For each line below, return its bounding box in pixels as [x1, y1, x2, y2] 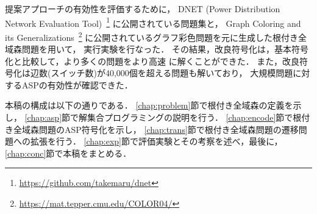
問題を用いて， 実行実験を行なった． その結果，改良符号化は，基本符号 [21, 43, 308, 55]
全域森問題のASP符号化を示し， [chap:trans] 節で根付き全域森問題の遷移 [13, 123, 299, 135]
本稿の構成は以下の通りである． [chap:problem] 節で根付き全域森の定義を [5, 99, 293, 112]
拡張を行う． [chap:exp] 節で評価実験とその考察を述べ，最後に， [30, 135, 283, 148]
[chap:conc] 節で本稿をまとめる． [5, 146, 132, 159]
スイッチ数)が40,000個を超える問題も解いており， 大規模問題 [51, 66, 293, 79]
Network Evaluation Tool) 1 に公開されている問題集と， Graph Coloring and [5, 15, 301, 29]
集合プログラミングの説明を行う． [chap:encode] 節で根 [87, 111, 302, 124]
